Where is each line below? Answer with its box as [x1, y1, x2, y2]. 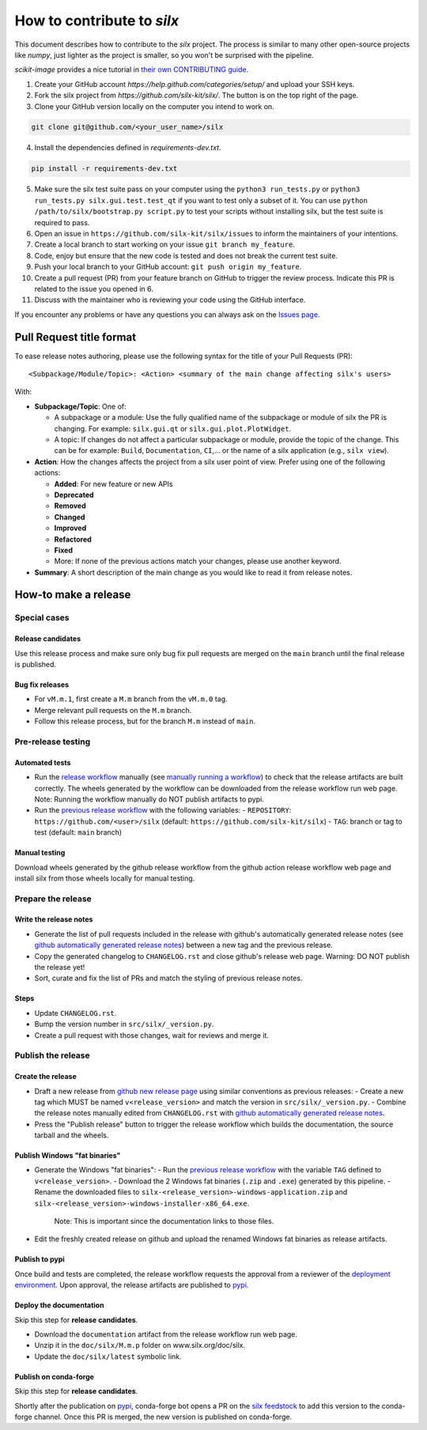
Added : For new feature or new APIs [54, 479, 173, 489]
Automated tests [14, 757, 71, 767]
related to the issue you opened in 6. [34, 284, 153, 293]
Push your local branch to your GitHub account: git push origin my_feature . [34, 262, 302, 272]
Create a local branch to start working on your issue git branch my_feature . [34, 240, 296, 249]
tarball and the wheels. [34, 1130, 109, 1140]
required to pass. [34, 217, 90, 227]
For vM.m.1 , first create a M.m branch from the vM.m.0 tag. [34, 694, 229, 704]
